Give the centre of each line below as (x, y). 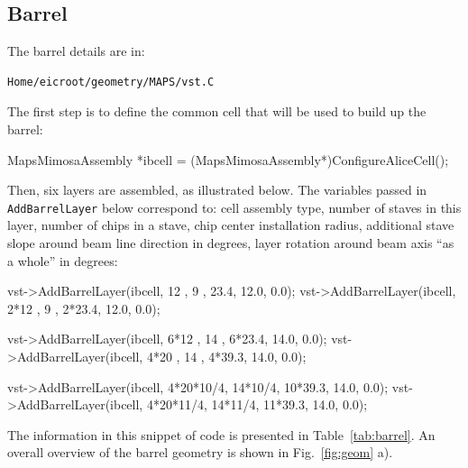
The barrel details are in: (76, 51)
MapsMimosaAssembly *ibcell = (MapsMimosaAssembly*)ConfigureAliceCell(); (228, 159)
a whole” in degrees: (63, 260)
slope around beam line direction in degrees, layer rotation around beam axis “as (231, 243)
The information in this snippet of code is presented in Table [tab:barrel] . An (221, 434)
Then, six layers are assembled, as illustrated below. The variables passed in (217, 190)
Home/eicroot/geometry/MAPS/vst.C (111, 82)
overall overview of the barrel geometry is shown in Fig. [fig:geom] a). (200, 452)
